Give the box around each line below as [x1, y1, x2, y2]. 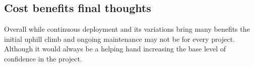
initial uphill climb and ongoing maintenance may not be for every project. [4, 33, 235, 44]
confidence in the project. [4, 53, 82, 63]
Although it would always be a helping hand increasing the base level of [4, 43, 226, 54]
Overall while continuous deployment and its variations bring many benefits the [4, 24, 250, 34]
